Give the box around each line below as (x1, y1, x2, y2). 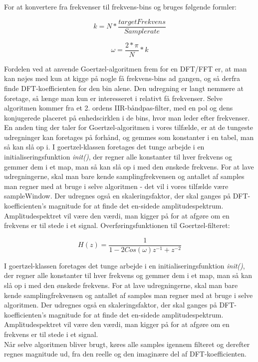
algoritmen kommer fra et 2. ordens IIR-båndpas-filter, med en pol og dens (4, 102, 233, 113)
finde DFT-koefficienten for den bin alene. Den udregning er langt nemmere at (4, 82, 244, 93)
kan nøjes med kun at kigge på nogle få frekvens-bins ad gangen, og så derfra (4, 73, 240, 83)
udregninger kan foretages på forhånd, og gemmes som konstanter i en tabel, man (4, 131, 254, 142)
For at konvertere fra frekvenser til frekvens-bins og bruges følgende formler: (4, 1, 237, 11)
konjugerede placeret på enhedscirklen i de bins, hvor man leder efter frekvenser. (4, 112, 250, 122)
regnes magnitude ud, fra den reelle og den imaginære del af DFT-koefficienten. (4, 348, 247, 359)
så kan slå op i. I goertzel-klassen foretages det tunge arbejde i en (4, 141, 205, 152)
